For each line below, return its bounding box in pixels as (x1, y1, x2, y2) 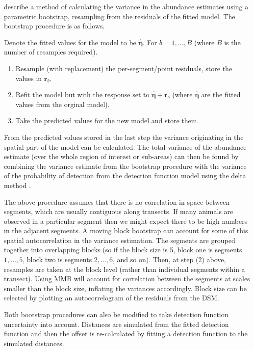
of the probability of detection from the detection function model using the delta (4, 170, 246, 181)
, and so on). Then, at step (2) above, (113, 254, 226, 265)
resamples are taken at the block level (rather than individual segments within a (4, 264, 245, 274)
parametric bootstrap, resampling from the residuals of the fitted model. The (4, 11, 235, 21)
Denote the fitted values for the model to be (4, 37, 136, 47)
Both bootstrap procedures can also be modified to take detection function (4, 309, 229, 320)
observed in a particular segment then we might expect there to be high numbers (4, 215, 248, 226)
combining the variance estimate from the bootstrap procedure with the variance (4, 161, 247, 171)
